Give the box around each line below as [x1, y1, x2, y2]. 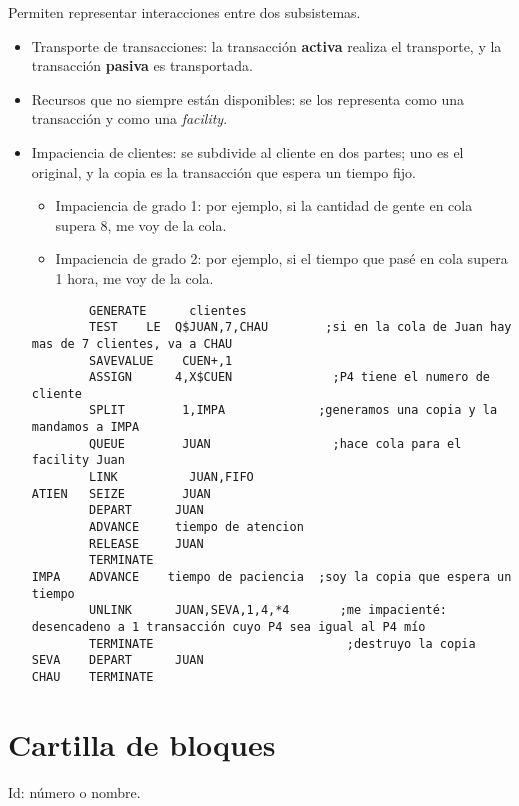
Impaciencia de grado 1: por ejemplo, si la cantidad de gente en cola [55, 195, 473, 216]
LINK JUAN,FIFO [89, 470, 254, 485]
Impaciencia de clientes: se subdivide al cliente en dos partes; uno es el [31, 141, 464, 162]
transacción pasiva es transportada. [31, 55, 253, 76]
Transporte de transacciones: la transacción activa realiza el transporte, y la [31, 35, 502, 56]
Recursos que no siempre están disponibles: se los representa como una [31, 88, 465, 109]
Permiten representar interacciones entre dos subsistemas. [8, 2, 361, 22]
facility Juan [31, 453, 125, 468]
